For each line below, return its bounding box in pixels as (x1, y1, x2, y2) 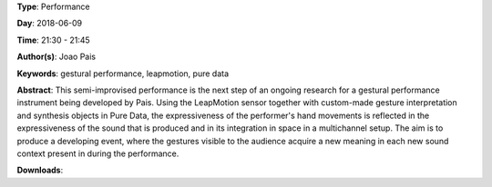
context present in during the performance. (16, 148, 179, 159)
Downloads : (16, 164, 64, 176)
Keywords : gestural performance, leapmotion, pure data (16, 68, 230, 79)
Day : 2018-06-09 (16, 18, 83, 29)
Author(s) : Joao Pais (16, 51, 97, 63)
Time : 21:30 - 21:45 (16, 34, 90, 45)
